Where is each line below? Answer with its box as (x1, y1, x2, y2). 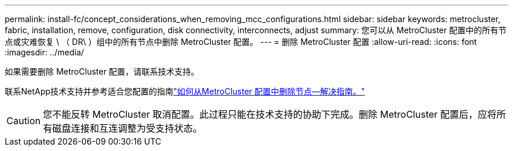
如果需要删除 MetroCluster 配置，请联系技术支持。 (5, 66, 199, 76)
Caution (6, 115, 41, 127)
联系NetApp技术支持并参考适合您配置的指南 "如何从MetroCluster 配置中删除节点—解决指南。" (5, 86, 365, 96)
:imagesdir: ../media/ (5, 47, 84, 57)
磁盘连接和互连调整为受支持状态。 (52, 122, 203, 134)
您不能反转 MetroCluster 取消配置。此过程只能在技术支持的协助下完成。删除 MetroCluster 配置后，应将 (43, 108, 497, 120)
